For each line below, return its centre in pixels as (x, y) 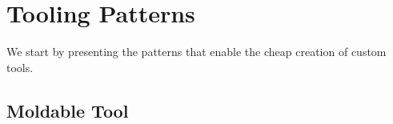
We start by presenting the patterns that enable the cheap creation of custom (196, 52)
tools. (20, 67)
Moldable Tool (68, 110)
